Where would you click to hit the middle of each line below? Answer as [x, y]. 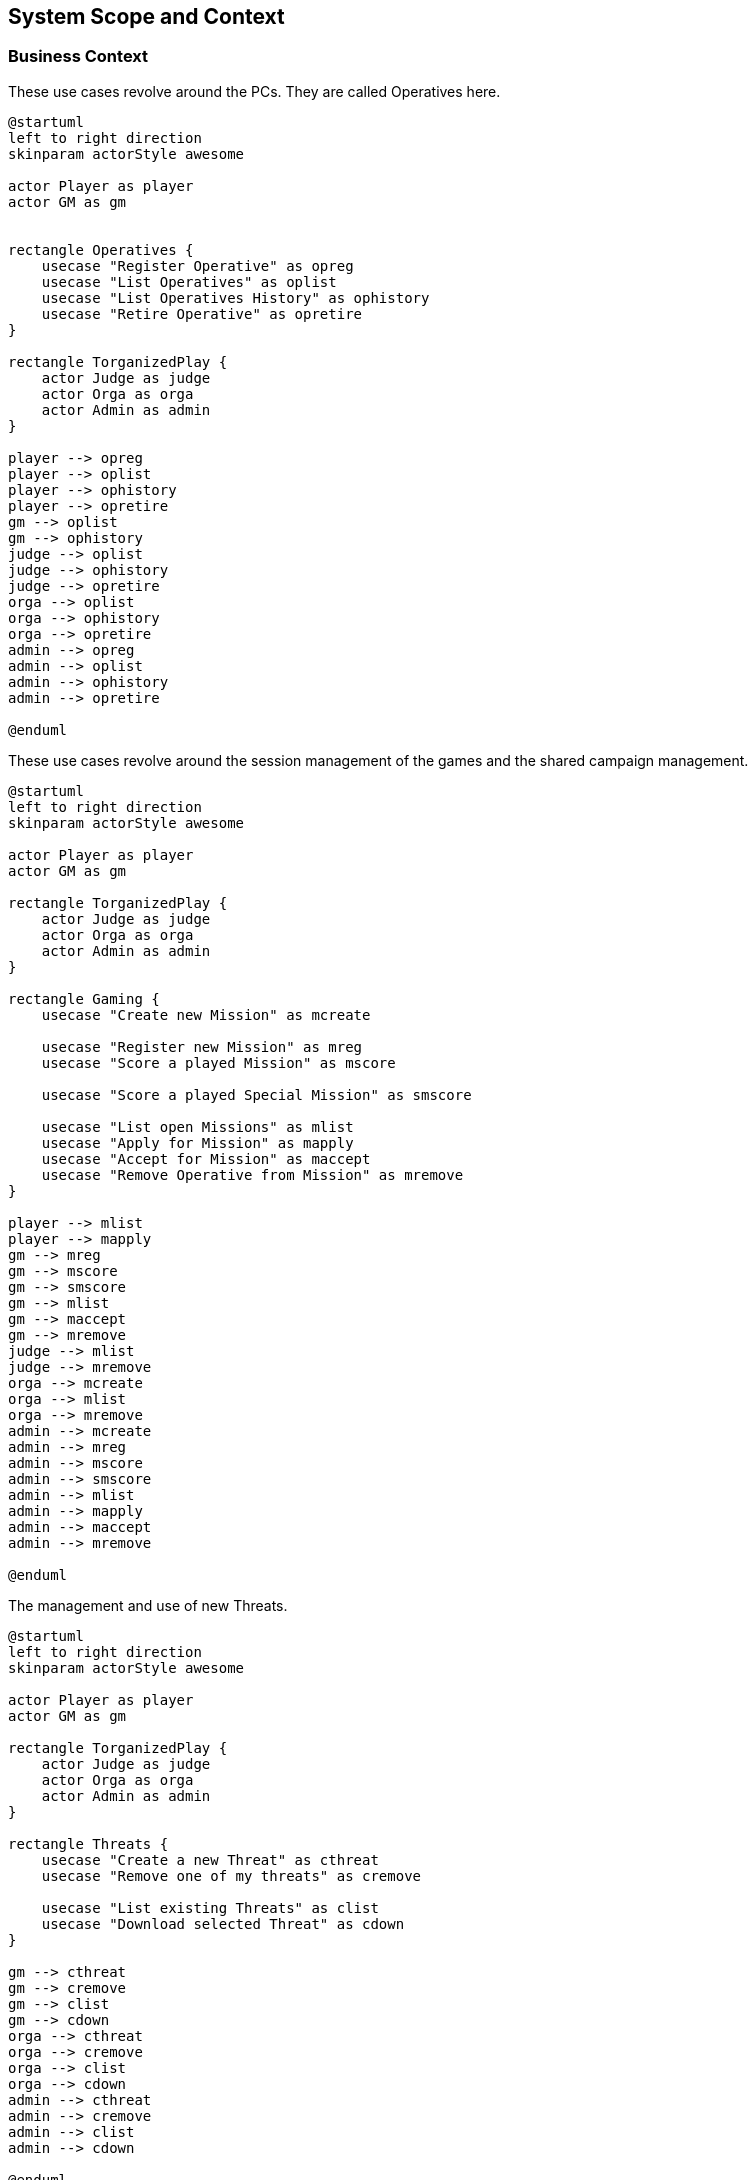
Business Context [78, 56]
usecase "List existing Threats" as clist [210, 1907]
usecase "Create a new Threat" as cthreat [210, 1859]
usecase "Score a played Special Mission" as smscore [256, 1094]
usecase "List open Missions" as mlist [197, 1126]
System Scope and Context [146, 16]
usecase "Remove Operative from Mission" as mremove [252, 1174]
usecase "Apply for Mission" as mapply [197, 1142]
